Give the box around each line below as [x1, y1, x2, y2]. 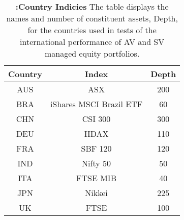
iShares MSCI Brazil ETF [50, 98, 143, 110]
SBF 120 [81, 142, 112, 154]
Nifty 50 [82, 157, 111, 169]
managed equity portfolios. [44, 47, 140, 59]
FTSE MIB [76, 172, 116, 184]
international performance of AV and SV [20, 36, 165, 47]
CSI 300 [82, 113, 111, 125]
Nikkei [85, 187, 108, 199]
